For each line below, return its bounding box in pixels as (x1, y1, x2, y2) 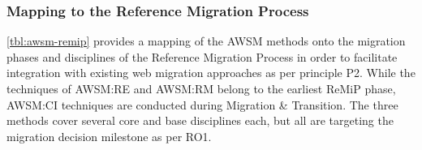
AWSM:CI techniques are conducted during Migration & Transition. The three (6, 96, 398, 113)
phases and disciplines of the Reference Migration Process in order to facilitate (6, 48, 398, 65)
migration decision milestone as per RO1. (6, 127, 212, 144)
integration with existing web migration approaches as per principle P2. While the (6, 64, 416, 81)
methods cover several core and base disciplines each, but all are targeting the (6, 112, 394, 129)
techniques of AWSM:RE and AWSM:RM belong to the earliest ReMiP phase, (6, 80, 396, 96)
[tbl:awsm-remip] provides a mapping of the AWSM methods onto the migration (6, 32, 406, 49)
